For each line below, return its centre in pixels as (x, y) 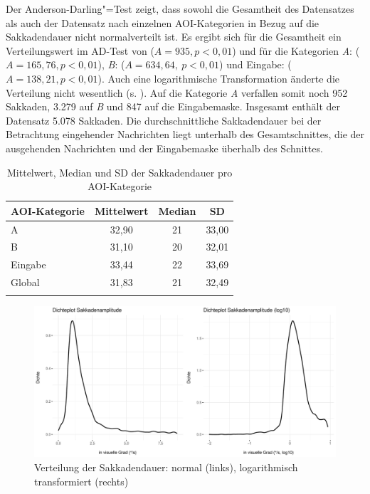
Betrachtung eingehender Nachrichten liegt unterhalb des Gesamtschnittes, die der (185, 134)
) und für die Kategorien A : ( (296, 50)
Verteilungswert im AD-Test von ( (80, 50)
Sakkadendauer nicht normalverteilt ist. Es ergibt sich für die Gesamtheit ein (174, 37)
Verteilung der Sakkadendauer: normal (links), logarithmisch (166, 467)
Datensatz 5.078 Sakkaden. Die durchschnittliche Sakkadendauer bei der (164, 120)
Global (25, 282)
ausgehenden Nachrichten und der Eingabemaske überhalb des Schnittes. (164, 148)
